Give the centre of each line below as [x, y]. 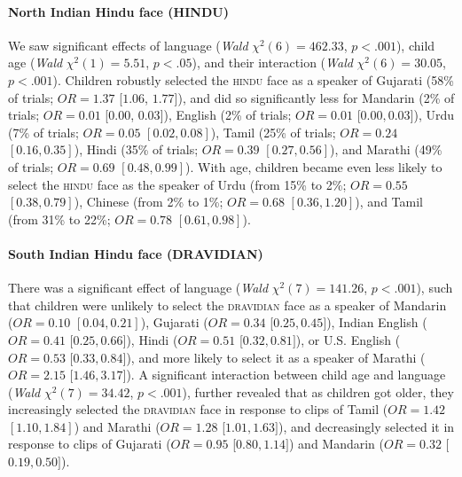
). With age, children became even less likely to [314, 166]
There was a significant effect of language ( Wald [138, 288]
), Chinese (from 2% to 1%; [149, 202]
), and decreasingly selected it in [367, 426]
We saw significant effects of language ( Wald [128, 45]
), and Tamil [389, 202]
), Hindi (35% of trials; [136, 149]
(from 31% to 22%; [59, 219]
